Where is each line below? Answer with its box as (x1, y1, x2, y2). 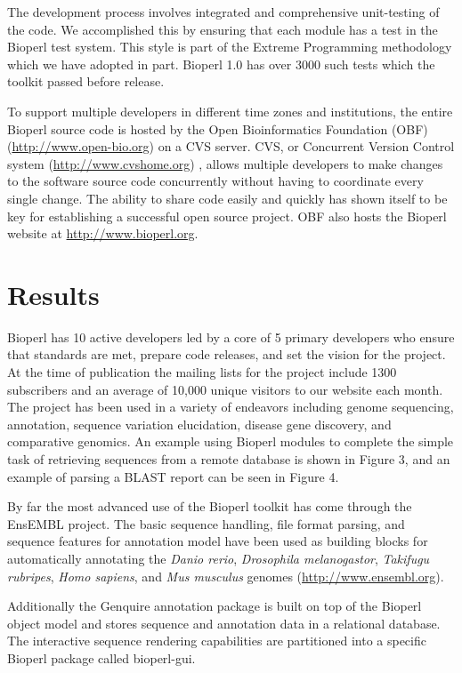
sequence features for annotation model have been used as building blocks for (7, 532, 428, 550)
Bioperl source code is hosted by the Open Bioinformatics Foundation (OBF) (7, 119, 428, 138)
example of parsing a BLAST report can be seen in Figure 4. (7, 467, 339, 485)
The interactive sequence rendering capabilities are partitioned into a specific (7, 631, 426, 650)
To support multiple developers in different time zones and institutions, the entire (7, 101, 453, 120)
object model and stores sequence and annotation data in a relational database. (7, 613, 441, 632)
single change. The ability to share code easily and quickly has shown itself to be (7, 188, 448, 207)
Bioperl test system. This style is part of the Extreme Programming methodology (7, 37, 452, 56)
